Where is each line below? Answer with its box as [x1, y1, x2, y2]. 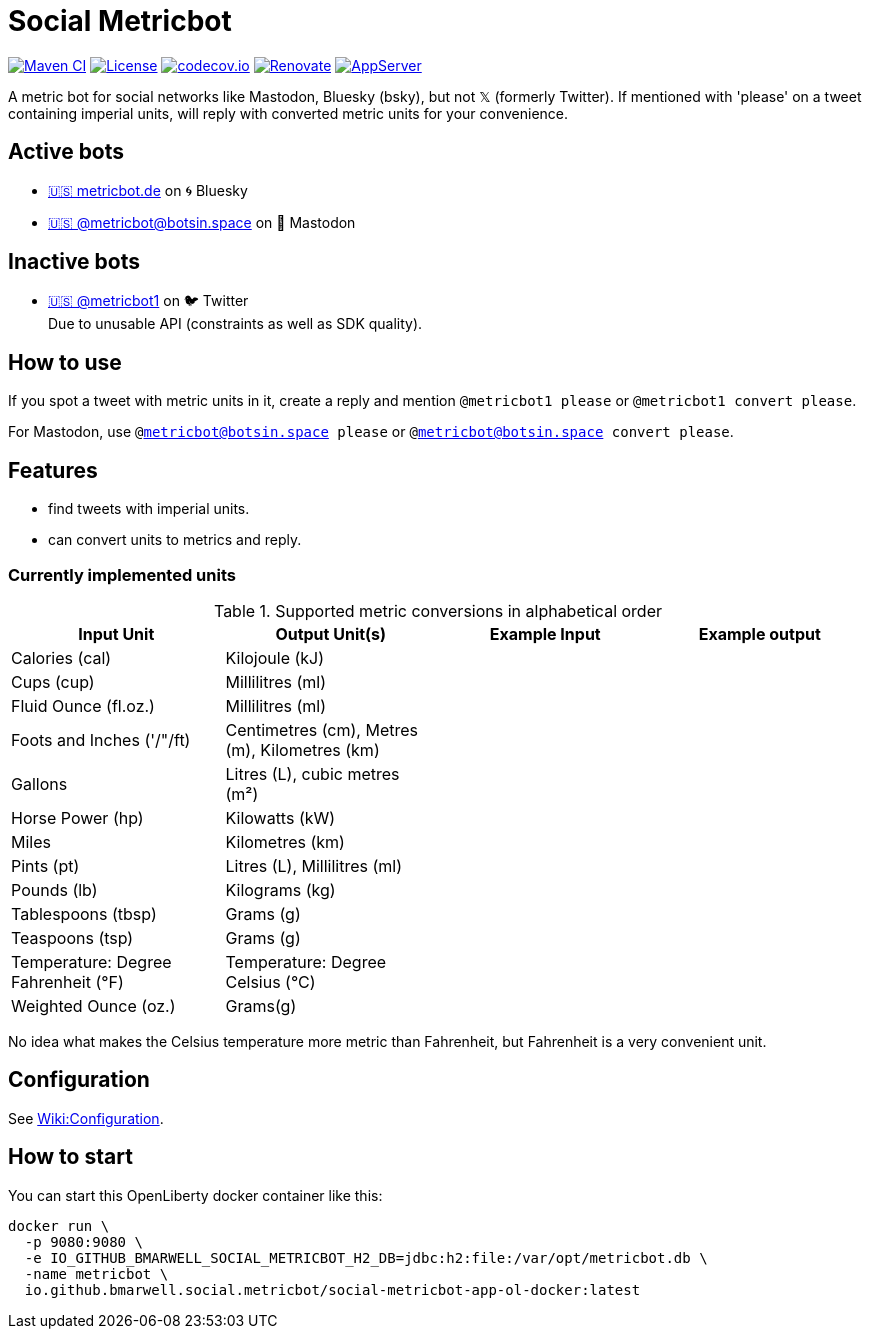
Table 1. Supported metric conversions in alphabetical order [213, 600, 663, 621]
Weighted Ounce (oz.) [11, 995, 176, 1016]
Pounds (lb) [11, 879, 98, 900]
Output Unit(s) [275, 623, 387, 644]
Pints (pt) [11, 855, 80, 876]
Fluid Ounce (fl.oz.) [11, 695, 155, 716]
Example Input [489, 623, 601, 644]
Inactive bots [8, 249, 141, 275]
